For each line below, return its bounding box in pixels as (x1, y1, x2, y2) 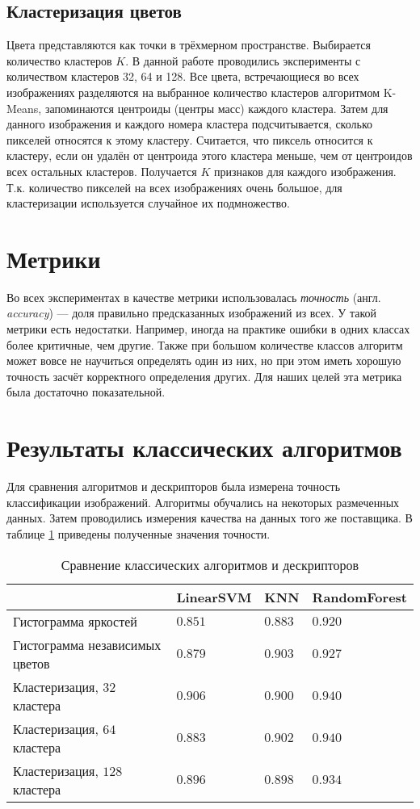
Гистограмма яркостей (13, 611, 137, 631)
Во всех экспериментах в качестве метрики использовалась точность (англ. (6, 288, 381, 305)
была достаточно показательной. (6, 384, 166, 400)
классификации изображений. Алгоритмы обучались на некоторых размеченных (6, 493, 400, 510)
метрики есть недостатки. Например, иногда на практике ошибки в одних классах (6, 321, 410, 337)
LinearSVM (176, 587, 252, 606)
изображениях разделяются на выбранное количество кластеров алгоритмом (6, 83, 380, 100)
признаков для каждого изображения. (213, 162, 397, 179)
